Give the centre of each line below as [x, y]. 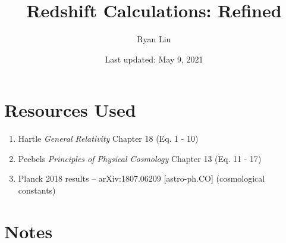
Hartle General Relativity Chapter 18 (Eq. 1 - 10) [108, 138]
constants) [37, 190]
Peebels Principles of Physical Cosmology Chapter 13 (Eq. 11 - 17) [140, 158]
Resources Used [70, 110]
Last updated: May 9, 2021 [154, 59]
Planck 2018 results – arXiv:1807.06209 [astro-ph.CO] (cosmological [142, 178]
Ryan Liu [154, 39]
